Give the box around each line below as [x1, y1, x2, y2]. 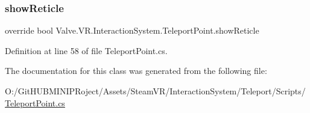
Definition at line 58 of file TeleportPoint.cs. [5, 44, 168, 56]
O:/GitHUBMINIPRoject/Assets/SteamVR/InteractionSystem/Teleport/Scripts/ [5, 85, 306, 97]
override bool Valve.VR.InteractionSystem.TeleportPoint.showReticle [5, 24, 259, 37]
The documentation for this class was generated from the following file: [5, 64, 267, 77]
